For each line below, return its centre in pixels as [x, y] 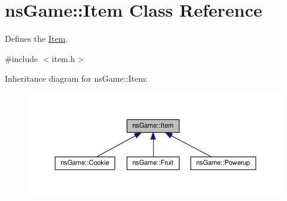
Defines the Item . [36, 38]
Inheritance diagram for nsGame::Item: [76, 78]
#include [22, 58]
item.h [63, 58]
